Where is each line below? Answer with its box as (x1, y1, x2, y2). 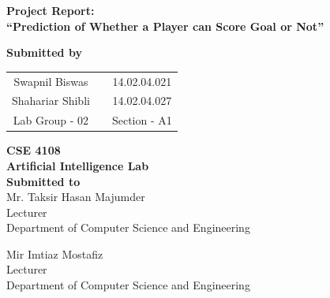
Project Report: (6, 2, 95, 18)
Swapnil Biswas (13, 73, 88, 89)
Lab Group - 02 (13, 112, 89, 129)
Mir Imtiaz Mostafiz (6, 245, 103, 262)
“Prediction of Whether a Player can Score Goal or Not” (6, 17, 324, 34)
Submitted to (6, 173, 81, 189)
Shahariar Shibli (12, 92, 90, 109)
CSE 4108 (6, 142, 61, 158)
